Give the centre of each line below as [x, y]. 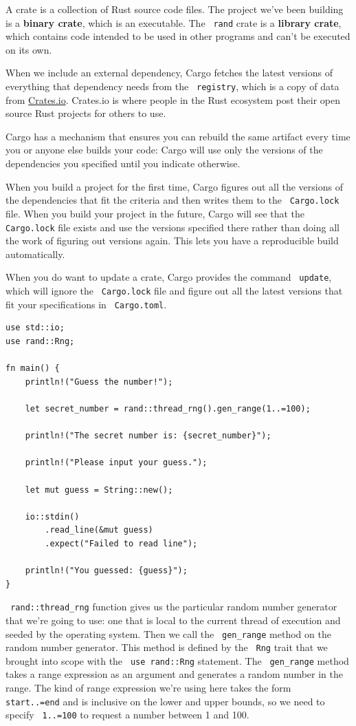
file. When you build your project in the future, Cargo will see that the [155, 213]
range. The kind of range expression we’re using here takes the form [148, 688]
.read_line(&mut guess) [99, 530]
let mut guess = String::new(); [99, 490]
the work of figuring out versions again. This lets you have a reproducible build [172, 241]
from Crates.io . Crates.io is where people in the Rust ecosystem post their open [173, 99]
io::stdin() [52, 516]
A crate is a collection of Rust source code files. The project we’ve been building [175, 9]
